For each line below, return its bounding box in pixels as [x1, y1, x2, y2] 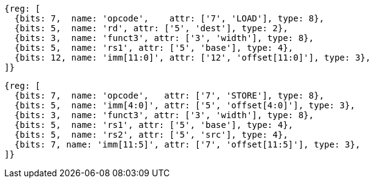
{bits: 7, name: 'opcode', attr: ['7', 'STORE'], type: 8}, [14, 91, 324, 100]
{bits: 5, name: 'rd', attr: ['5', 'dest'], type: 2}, [14, 23, 288, 33]
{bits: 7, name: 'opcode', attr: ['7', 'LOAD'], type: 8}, [14, 13, 324, 23]
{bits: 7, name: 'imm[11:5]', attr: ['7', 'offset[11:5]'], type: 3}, [14, 140, 361, 149]
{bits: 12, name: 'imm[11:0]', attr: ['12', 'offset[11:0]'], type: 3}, [14, 53, 371, 62]
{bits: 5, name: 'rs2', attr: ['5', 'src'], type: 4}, [14, 130, 288, 140]
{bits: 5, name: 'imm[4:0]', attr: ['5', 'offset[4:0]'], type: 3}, [14, 100, 356, 110]
